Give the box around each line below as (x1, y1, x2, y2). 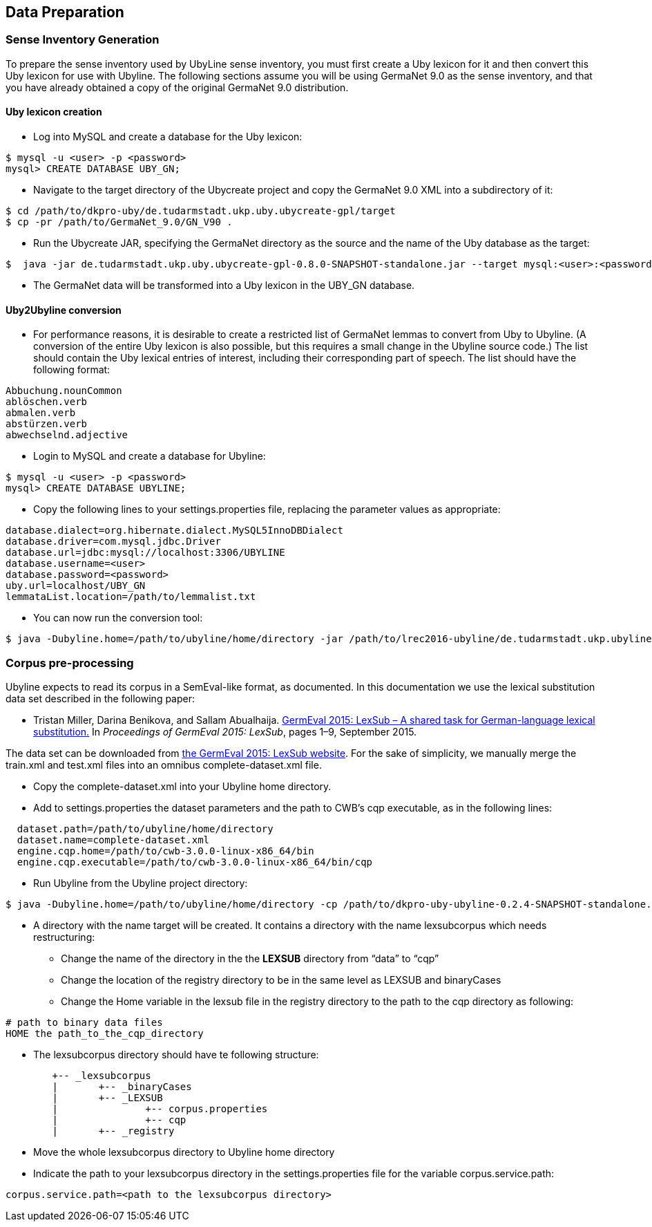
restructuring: (33, 930, 95, 943)
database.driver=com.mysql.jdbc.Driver (6, 536, 221, 547)
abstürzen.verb (6, 418, 88, 430)
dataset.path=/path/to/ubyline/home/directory (17, 823, 274, 834)
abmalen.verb (6, 407, 76, 419)
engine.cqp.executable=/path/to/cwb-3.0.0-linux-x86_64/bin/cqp (17, 856, 373, 868)
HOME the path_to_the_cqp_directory (6, 1027, 204, 1039)
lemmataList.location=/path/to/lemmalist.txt (6, 591, 256, 603)
